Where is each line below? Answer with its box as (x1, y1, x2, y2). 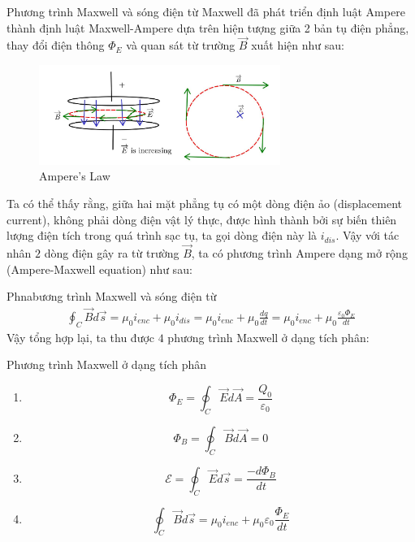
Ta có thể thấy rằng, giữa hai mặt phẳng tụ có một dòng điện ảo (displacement (6, 194, 403, 211)
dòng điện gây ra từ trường (44, 244, 179, 261)
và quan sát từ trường (126, 37, 236, 54)
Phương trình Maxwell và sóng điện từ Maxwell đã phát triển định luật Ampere (6, 3, 405, 20)
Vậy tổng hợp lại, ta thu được (6, 328, 155, 345)
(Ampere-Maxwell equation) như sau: (6, 260, 192, 277)
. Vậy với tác (335, 227, 400, 244)
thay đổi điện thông (6, 37, 105, 54)
